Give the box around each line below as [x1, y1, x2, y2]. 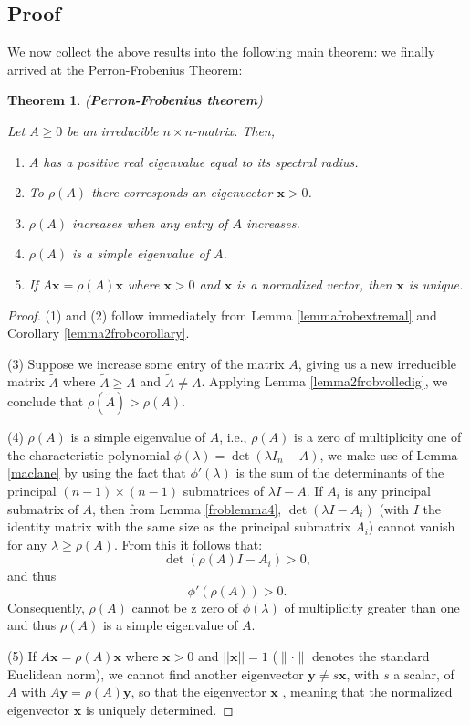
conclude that [7, 392, 84, 411]
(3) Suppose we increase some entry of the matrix [7, 353, 285, 373]
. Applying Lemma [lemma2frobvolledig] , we [201, 372, 448, 391]
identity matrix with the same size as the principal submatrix [7, 517, 351, 536]
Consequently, [7, 597, 85, 616]
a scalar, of [393, 664, 454, 683]
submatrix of [7, 499, 78, 518]
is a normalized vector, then [236, 274, 392, 293]
